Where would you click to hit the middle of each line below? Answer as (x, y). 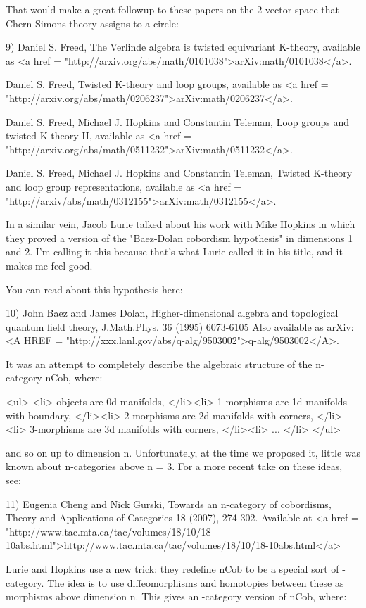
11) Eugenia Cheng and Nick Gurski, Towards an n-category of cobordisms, (169, 503)
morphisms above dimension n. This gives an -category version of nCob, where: (176, 596)
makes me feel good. (49, 265)
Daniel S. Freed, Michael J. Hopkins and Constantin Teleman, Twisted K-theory (179, 173)
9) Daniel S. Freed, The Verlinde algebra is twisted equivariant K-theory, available (183, 47)
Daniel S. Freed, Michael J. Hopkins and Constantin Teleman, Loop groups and (178, 121)
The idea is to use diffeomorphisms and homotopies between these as (196, 582)
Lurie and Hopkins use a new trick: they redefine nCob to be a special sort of (172, 569)
